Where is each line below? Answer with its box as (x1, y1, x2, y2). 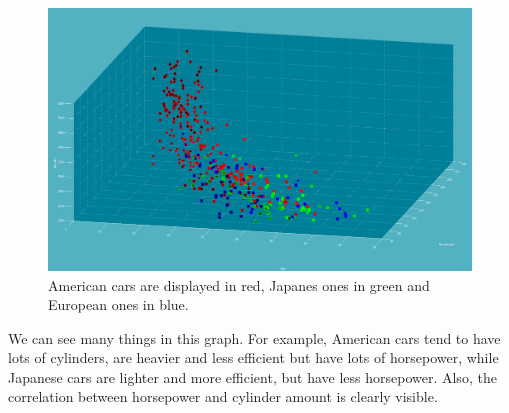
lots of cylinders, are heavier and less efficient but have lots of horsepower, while (8, 347, 499, 368)
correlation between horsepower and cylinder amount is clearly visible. (8, 386, 438, 407)
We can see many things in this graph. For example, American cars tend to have (8, 327, 501, 348)
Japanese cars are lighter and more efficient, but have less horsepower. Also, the (8, 366, 497, 387)
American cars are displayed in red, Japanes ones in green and (48, 274, 430, 295)
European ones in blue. (48, 294, 189, 315)
